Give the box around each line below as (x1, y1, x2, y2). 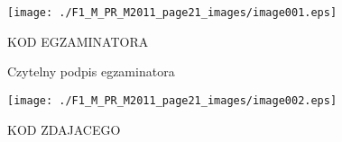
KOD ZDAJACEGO (7, 120, 121, 138)
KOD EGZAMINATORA (7, 31, 149, 50)
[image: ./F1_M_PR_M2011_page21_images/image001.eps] (7, 6, 337, 19)
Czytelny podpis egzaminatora (7, 62, 175, 81)
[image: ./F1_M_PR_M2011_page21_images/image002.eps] (7, 93, 337, 107)
